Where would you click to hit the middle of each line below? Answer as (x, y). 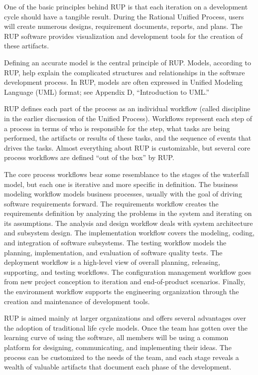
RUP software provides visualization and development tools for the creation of (124, 36)
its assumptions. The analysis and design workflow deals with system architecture (129, 223)
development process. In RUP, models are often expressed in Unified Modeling (124, 82)
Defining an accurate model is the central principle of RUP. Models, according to (128, 62)
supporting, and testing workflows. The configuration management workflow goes (128, 272)
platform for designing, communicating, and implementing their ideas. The (118, 347)
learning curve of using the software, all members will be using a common (116, 337)
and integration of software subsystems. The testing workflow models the (115, 243)
